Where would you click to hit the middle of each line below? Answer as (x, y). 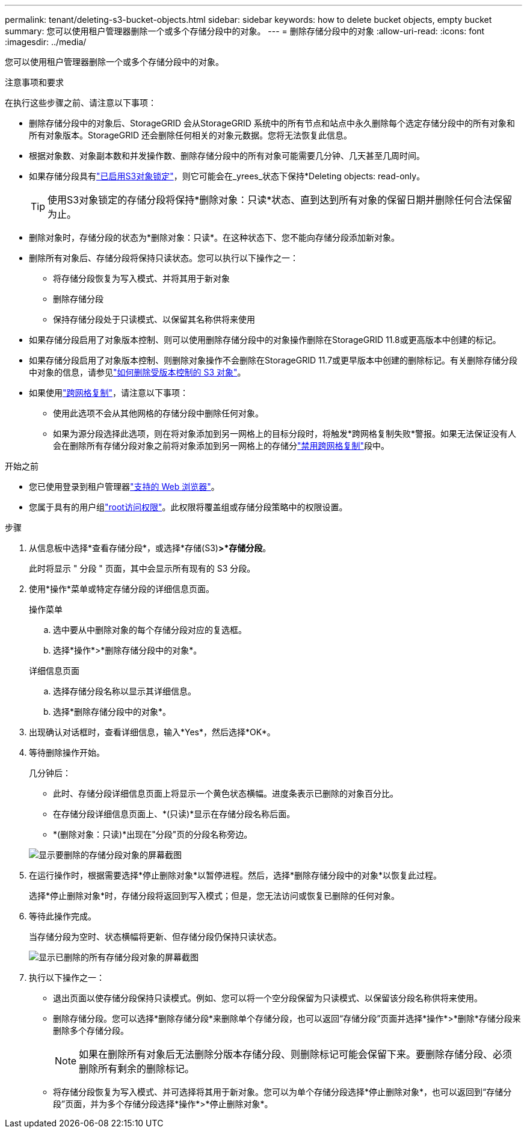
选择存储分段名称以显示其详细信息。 (125, 691)
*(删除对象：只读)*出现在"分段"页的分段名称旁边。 (153, 834)
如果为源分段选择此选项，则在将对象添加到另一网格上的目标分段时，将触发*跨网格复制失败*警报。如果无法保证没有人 (285, 434)
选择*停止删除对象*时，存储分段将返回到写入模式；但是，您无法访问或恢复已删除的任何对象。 (214, 896)
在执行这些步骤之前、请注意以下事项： (81, 103)
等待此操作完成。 (63, 916)
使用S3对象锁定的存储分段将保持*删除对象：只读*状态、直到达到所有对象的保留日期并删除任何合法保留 (280, 200)
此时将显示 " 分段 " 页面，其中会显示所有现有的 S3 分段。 (142, 568)
